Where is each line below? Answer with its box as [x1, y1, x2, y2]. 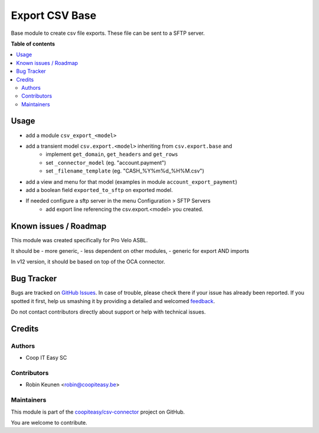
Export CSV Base [11, 9, 97, 22]
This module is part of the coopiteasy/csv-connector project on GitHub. [11, 408, 185, 415]
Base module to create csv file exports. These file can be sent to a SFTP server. [11, 30, 205, 37]
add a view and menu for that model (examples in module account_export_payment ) [25, 178, 237, 185]
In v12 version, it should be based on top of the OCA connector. [11, 258, 165, 265]
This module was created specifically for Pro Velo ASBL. [11, 236, 148, 243]
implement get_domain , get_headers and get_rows [45, 151, 178, 158]
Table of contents [11, 40, 56, 47]
